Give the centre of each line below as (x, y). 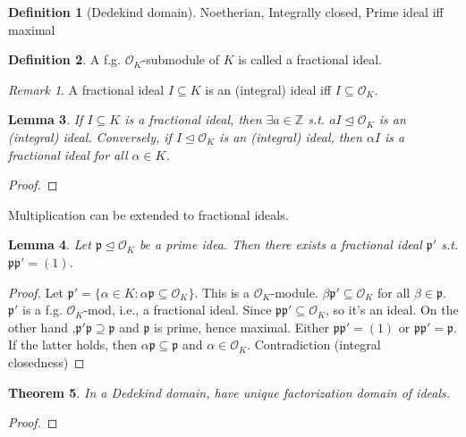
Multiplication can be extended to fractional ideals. (148, 214)
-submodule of (180, 59)
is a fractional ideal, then (193, 119)
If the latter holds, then (73, 345)
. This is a (222, 292)
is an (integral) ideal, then (291, 136)
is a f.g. (42, 310)
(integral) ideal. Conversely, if (90, 136)
